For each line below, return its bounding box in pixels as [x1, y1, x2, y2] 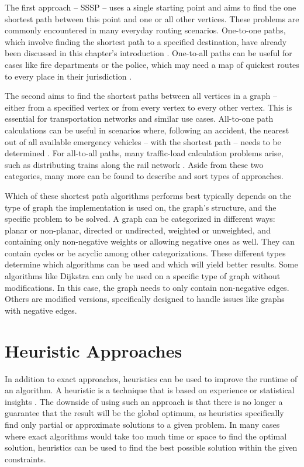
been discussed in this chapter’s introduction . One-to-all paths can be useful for [5, 47, 292, 59]
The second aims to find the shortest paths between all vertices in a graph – [5, 90, 278, 102]
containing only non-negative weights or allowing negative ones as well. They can [5, 235, 295, 248]
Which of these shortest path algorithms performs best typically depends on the [5, 189, 291, 201]
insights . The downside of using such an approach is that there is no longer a [5, 395, 283, 407]
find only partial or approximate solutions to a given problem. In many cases [5, 418, 280, 430]
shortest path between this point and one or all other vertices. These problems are [5, 12, 299, 25]
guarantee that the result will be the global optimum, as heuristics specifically [5, 407, 284, 419]
